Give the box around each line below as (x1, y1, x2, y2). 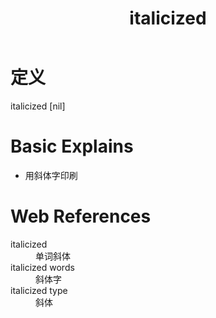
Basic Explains (10, 135, 134, 158)
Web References (10, 205, 152, 228)
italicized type (10, 284, 68, 296)
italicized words (10, 261, 75, 273)
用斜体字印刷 (24, 169, 78, 181)
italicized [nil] (10, 100, 66, 112)
